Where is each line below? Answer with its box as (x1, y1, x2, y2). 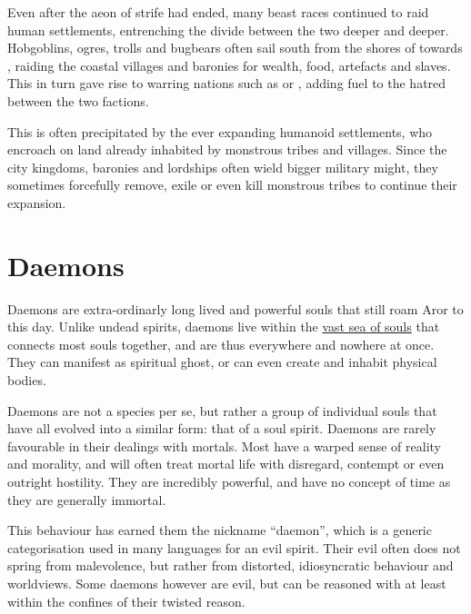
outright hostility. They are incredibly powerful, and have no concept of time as (7, 472, 451, 490)
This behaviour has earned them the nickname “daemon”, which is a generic (7, 520, 432, 540)
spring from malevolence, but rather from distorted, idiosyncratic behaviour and (7, 556, 454, 575)
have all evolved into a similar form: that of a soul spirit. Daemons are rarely (7, 419, 436, 438)
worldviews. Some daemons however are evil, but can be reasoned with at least (7, 573, 446, 592)
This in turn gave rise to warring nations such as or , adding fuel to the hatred (7, 74, 446, 93)
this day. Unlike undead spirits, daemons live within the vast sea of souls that (7, 317, 440, 336)
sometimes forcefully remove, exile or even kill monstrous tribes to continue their (7, 175, 457, 194)
